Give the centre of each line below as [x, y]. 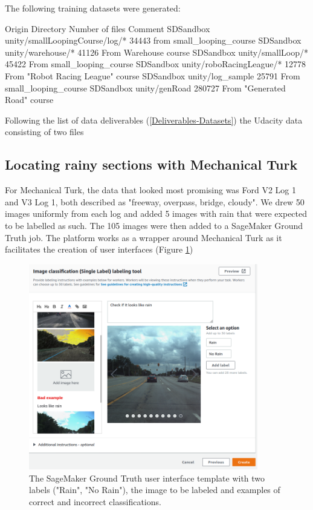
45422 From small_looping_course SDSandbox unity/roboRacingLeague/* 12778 [156, 64]
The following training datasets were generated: [93, 8]
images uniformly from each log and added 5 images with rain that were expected [156, 214]
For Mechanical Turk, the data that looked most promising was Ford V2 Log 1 [151, 190]
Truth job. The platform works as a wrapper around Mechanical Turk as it [144, 237]
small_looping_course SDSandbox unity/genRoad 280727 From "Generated [145, 88]
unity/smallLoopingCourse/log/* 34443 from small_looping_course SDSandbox [153, 40]
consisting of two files [44, 132]
